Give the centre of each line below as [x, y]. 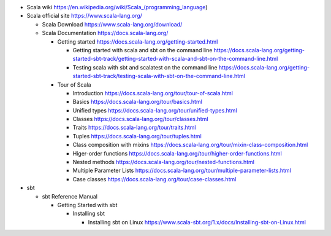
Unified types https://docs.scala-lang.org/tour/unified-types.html [155, 110]
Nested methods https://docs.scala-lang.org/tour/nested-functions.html [163, 162]
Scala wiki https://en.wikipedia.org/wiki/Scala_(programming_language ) [117, 7]
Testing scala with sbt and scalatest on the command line [145, 67]
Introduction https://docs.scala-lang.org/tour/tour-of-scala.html [153, 93]
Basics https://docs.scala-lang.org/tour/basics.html [137, 102]
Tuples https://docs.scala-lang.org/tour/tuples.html [137, 136]
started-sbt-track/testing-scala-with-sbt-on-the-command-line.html [159, 76]
